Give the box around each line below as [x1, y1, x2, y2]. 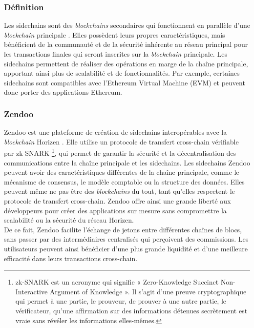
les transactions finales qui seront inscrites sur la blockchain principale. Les [4, 49, 227, 59]
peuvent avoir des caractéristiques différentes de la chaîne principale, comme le [4, 167, 239, 177]
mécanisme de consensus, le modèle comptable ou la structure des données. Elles [4, 176, 245, 186]
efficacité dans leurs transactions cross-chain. [4, 253, 138, 263]
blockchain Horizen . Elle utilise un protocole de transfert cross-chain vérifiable [4, 136, 239, 146]
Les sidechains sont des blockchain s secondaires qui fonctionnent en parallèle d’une [4, 20, 250, 30]
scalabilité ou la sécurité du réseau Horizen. [4, 215, 134, 225]
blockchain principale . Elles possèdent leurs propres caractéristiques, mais [4, 29, 225, 40]
